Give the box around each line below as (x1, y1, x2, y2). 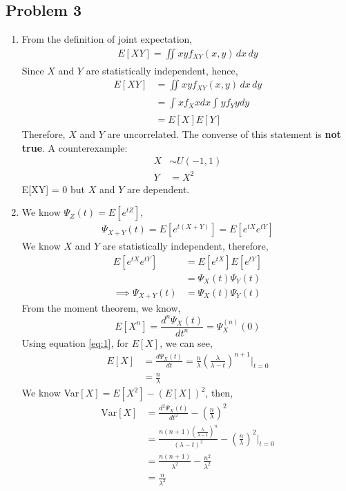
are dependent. (126, 181, 190, 196)
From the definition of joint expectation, (21, 32, 193, 46)
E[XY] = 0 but (21, 181, 86, 196)
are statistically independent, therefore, (102, 239, 269, 253)
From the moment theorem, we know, (21, 301, 181, 315)
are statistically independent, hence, (86, 63, 238, 77)
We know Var (21, 385, 79, 400)
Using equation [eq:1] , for (21, 335, 128, 350)
